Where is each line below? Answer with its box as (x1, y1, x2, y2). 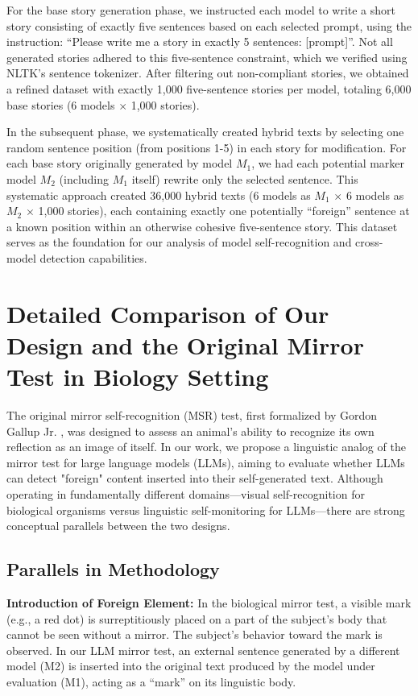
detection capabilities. (39, 249, 147, 266)
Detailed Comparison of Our (6, 296, 329, 329)
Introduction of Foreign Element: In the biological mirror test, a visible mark (6, 594, 412, 611)
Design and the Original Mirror (6, 328, 364, 361)
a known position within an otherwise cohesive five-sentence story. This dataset (6, 217, 398, 234)
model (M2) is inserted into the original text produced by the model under (6, 657, 375, 674)
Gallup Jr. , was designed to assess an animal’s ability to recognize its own (6, 422, 375, 439)
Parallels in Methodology (6, 557, 220, 582)
